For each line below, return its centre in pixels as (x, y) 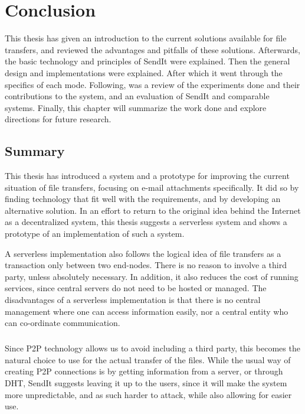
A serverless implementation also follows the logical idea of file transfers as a (143, 253)
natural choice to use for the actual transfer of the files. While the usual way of (148, 359)
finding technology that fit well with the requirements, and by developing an (143, 199)
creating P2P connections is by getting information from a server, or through (144, 371)
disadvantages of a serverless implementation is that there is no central (133, 300)
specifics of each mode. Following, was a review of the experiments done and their (152, 84)
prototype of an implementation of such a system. (95, 234)
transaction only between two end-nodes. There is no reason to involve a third (146, 265)
